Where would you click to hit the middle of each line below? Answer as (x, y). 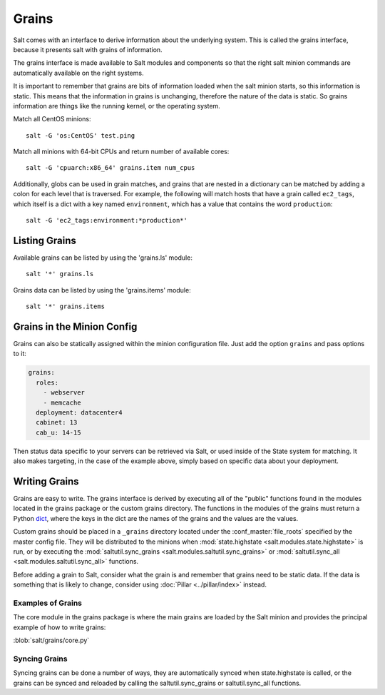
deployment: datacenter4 (79, 412)
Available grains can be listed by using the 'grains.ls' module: (103, 258)
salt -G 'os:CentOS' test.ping (81, 135)
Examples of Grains (47, 603)
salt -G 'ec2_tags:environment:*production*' (107, 220)
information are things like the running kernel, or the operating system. (117, 106)
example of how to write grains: (60, 627)
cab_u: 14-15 (58, 432)
